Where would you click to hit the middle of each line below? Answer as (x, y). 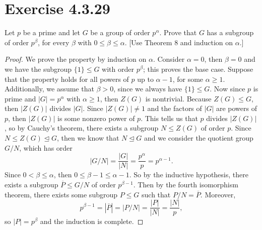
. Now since (227, 89)
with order (118, 69)
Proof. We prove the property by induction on (76, 59)
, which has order (46, 147)
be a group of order (120, 32)
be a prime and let (51, 32)
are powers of (236, 108)
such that (156, 194)
